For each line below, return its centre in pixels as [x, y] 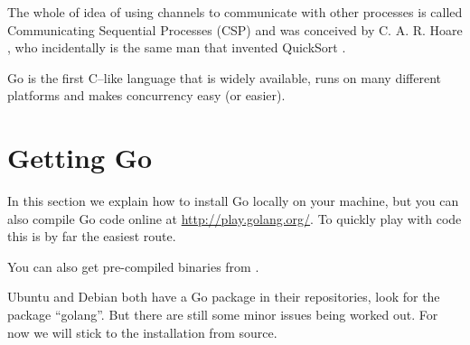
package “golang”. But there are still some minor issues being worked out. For [223, 315]
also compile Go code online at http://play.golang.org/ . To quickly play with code [235, 218]
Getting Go [80, 158]
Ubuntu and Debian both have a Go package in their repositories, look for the [224, 297]
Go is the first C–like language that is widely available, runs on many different [225, 77]
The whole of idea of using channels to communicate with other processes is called [235, 12]
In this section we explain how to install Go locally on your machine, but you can [233, 201]
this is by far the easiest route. [92, 236]
